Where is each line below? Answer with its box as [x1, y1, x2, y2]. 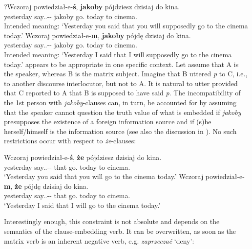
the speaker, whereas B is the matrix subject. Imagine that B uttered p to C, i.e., [4, 68, 248, 79]
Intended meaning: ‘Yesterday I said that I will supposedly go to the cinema [4, 49, 232, 59]
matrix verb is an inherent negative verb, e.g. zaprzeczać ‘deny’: [4, 235, 194, 246]
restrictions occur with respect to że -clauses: [4, 136, 136, 146]
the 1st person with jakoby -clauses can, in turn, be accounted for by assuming [4, 97, 236, 107]
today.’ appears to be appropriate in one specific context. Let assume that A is [4, 59, 239, 69]
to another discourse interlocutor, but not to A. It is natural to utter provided [4, 78, 238, 88]
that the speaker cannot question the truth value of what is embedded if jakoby [4, 107, 241, 117]
